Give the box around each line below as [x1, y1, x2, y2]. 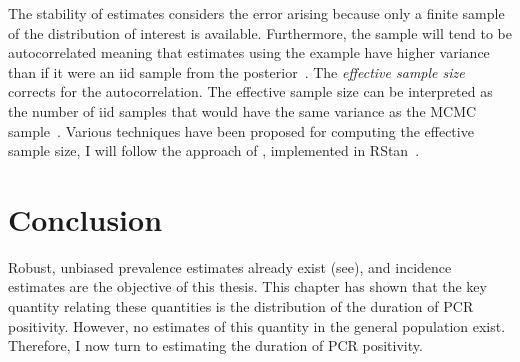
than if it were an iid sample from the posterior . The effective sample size [8, 61, 465, 82]
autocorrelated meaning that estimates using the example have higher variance [8, 42, 490, 63]
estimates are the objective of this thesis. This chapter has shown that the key [8, 276, 487, 297]
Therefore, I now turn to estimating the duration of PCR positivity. [8, 335, 423, 356]
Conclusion [8, 198, 163, 239]
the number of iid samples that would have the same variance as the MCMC [8, 100, 477, 121]
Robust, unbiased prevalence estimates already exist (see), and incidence [8, 256, 452, 277]
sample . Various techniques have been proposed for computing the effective [8, 120, 474, 141]
